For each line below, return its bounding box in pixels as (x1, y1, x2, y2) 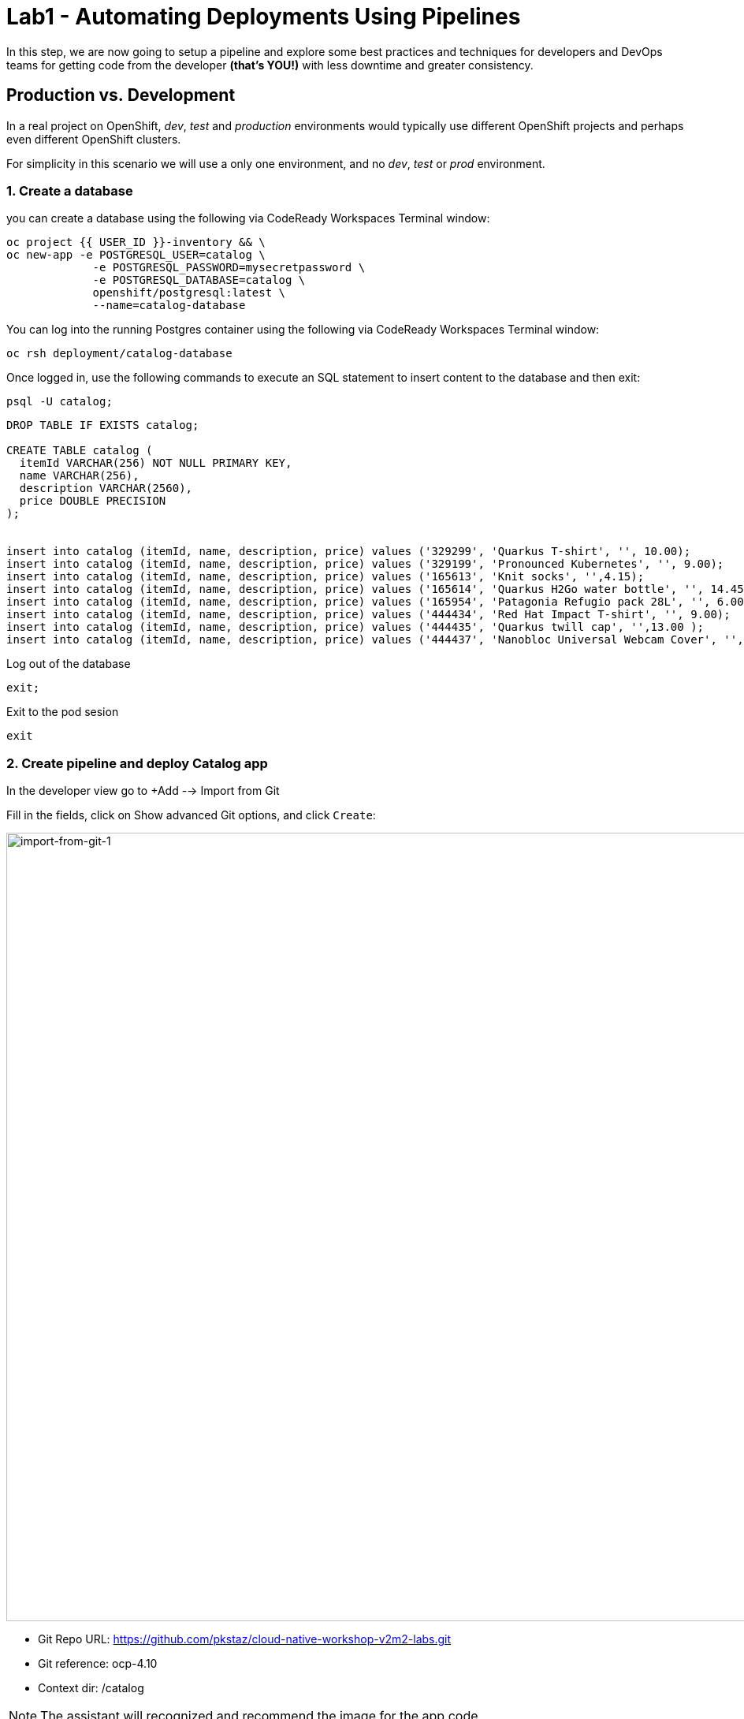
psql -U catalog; (6, 395, 113, 408)
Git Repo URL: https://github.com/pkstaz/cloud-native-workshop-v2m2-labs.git (38, 1632, 452, 1646)
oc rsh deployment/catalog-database (6, 347, 232, 360)
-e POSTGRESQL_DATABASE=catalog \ (92, 274, 306, 287)
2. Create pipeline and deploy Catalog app (6, 755, 268, 771)
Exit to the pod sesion (6, 705, 119, 719)
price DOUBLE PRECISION (19, 494, 166, 508)
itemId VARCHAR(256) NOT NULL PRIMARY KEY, (19, 457, 292, 470)
